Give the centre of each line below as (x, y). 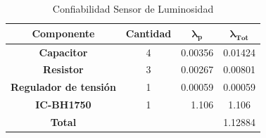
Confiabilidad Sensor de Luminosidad (133, 8)
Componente (63, 33)
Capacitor (63, 52)
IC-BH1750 (63, 105)
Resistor (63, 69)
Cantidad (148, 33)
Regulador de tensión (63, 87)
